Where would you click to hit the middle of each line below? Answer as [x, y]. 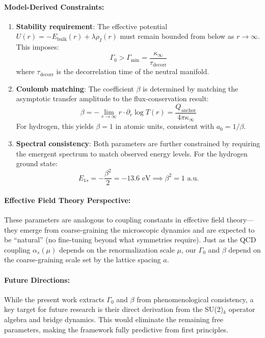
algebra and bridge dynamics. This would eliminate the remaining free [114, 319]
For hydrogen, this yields [55, 126]
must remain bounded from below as [177, 36]
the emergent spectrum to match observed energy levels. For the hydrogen [132, 153]
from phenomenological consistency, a [195, 299]
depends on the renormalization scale [117, 249]
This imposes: [37, 47]
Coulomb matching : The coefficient [75, 88]
